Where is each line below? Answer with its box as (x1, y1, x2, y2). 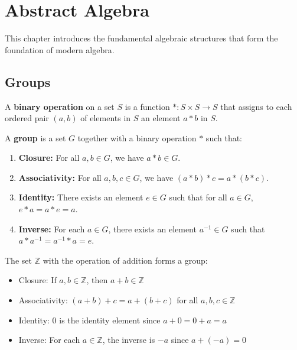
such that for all (169, 191, 227, 203)
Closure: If (18, 274, 57, 286)
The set (5, 254, 32, 266)
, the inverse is (102, 333, 155, 346)
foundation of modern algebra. (5, 43, 115, 56)
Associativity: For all (18, 171, 102, 183)
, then (86, 274, 108, 286)
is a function (125, 100, 170, 112)
